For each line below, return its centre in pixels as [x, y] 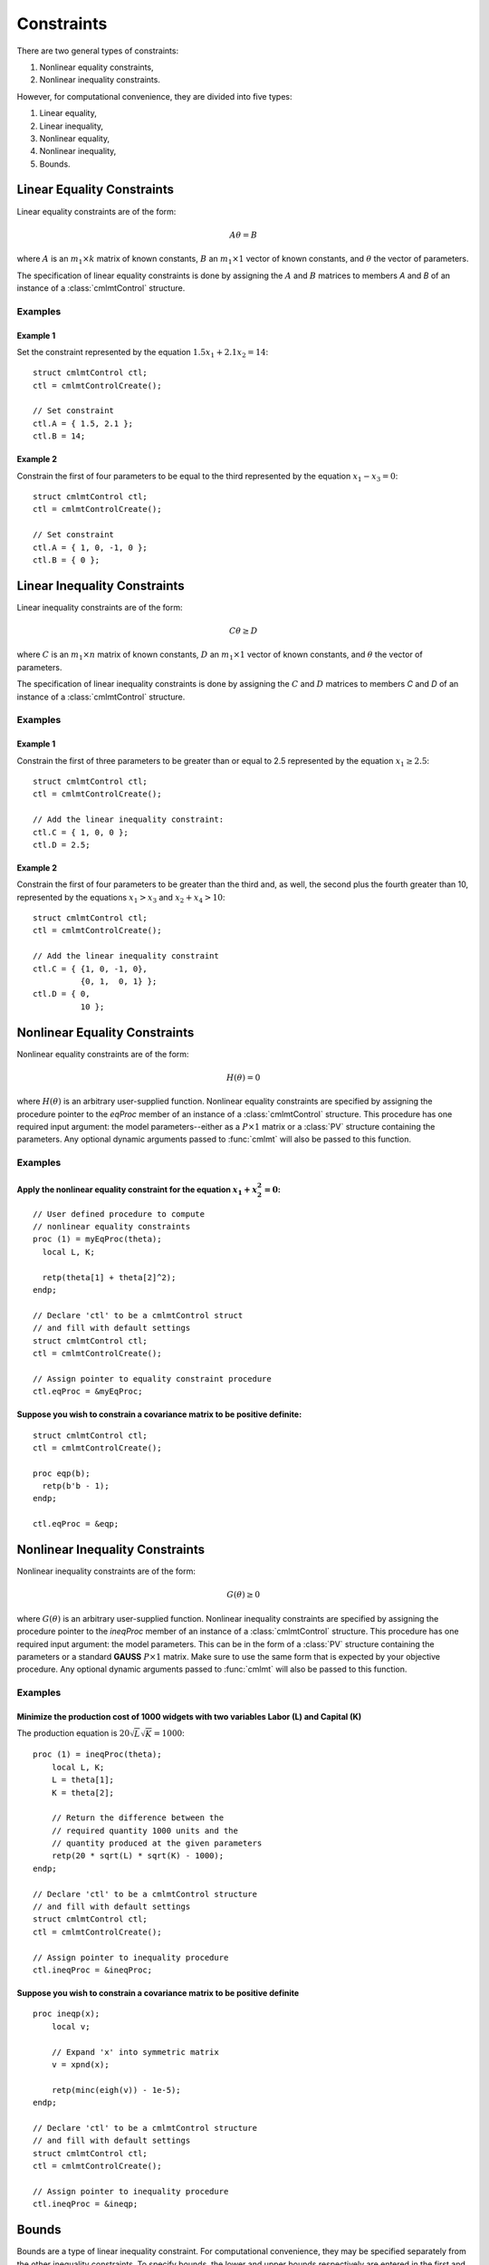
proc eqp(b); [62, 1473]
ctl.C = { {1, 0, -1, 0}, [91, 969]
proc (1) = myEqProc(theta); [97, 1239]
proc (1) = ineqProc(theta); [97, 1754]
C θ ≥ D [243, 631]
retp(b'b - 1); [76, 1486]
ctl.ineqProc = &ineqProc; [93, 1970]
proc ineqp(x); [67, 2014]
